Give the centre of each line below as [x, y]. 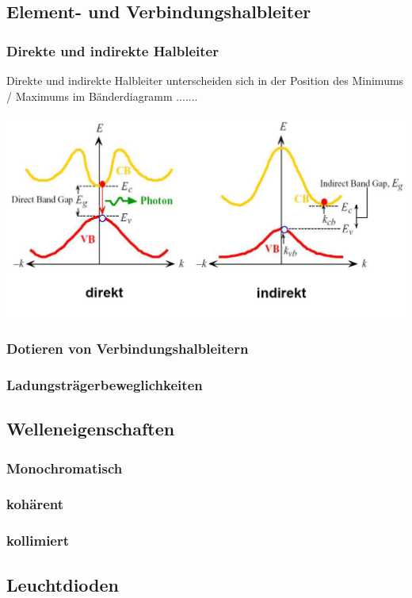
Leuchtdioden [63, 584]
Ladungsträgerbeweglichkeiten [105, 384]
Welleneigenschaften [91, 429]
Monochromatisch [65, 468]
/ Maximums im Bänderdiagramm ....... [102, 96]
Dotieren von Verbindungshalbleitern [128, 349]
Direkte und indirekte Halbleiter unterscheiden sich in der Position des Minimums [205, 80]
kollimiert [38, 540]
